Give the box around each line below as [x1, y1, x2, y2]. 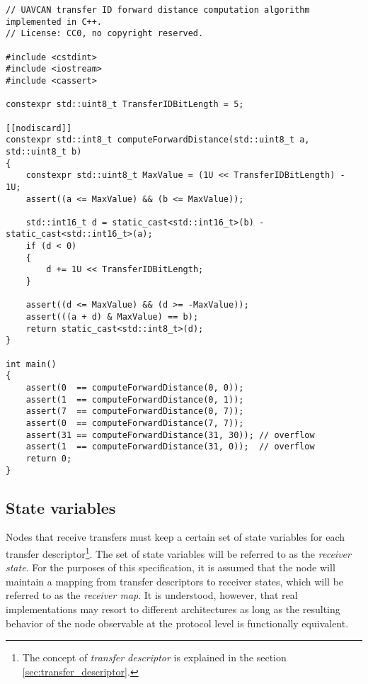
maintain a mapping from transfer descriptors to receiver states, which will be [6, 573, 344, 588]
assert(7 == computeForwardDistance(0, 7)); [25, 406, 244, 417]
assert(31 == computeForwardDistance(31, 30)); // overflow [25, 430, 315, 440]
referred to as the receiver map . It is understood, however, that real [6, 588, 298, 602]
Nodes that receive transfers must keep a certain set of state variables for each [6, 529, 345, 544]
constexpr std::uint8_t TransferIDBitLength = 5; [6, 99, 244, 110]
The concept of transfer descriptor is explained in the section [22, 650, 287, 665]
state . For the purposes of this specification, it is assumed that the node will [6, 560, 335, 575]
